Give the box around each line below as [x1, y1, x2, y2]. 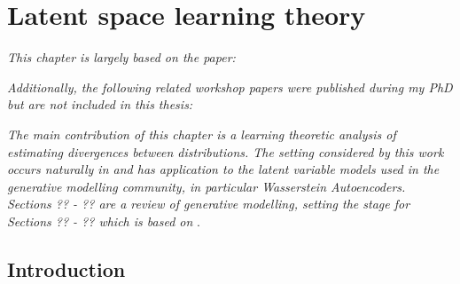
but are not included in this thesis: [7, 95, 193, 114]
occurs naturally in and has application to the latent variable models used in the [7, 160, 440, 178]
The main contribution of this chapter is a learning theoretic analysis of [7, 124, 396, 143]
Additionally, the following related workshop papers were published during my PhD [7, 77, 453, 96]
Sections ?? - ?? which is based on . [7, 211, 200, 230]
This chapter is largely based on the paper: [7, 48, 236, 67]
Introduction [7, 255, 126, 282]
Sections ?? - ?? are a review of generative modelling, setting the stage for [7, 194, 410, 213]
